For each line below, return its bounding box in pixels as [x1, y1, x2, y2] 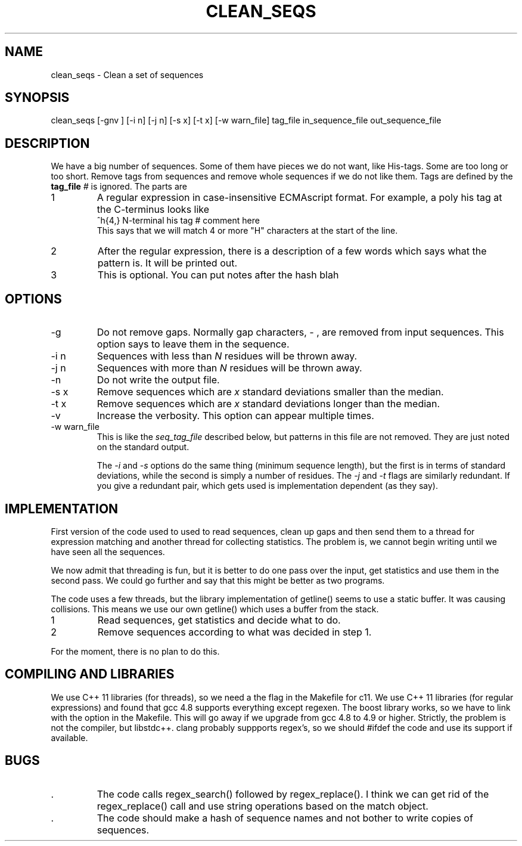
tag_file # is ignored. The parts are [51, 181, 188, 192]
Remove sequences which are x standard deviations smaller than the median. [97, 386, 444, 398]
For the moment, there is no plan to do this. [51, 646, 220, 656]
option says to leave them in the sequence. [97, 338, 290, 351]
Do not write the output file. [97, 374, 220, 386]
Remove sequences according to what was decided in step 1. [97, 625, 372, 638]
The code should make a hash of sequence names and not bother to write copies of [97, 811, 473, 824]
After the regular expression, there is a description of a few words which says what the [97, 245, 487, 258]
